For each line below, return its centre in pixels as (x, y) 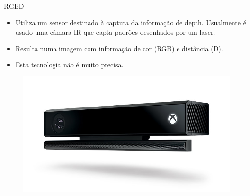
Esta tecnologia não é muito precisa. (69, 64)
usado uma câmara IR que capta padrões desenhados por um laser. (115, 32)
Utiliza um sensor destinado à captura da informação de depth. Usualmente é (131, 22)
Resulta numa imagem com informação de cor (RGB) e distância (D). (119, 48)
